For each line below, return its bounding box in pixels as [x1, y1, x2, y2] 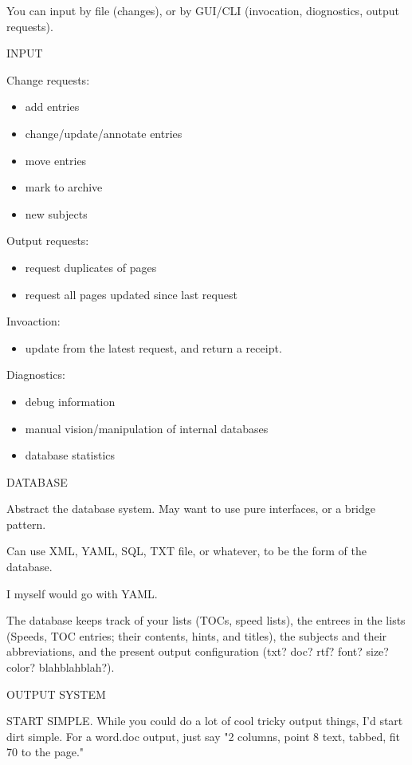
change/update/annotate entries [25, 124, 182, 141]
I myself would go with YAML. [6, 585, 158, 601]
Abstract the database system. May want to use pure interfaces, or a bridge [6, 500, 376, 517]
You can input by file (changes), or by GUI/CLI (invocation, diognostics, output [6, 2, 399, 18]
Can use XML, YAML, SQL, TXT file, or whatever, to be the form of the [6, 542, 367, 559]
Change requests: [6, 71, 90, 88]
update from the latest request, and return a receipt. [25, 339, 282, 356]
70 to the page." [6, 743, 84, 760]
